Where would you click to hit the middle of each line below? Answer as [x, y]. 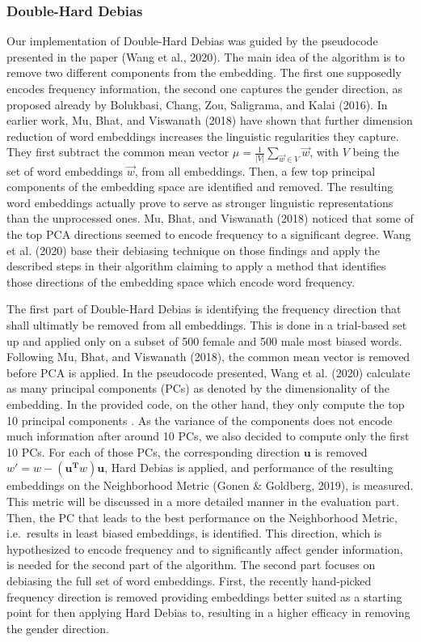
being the [376, 152]
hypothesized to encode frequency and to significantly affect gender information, [205, 548]
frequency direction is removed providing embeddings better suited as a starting [204, 596]
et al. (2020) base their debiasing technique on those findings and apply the [193, 250]
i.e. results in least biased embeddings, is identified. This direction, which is [194, 533]
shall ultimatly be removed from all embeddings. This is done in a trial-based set [207, 325]
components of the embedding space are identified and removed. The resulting [200, 187]
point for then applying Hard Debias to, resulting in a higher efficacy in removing [208, 612]
